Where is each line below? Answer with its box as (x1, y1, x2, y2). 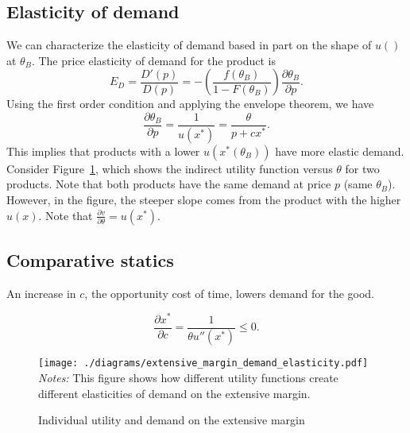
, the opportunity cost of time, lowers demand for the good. (84, 284, 375, 301)
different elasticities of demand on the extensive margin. (38, 385, 311, 401)
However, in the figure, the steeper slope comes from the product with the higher (6, 191, 401, 208)
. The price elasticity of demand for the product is (31, 52, 277, 68)
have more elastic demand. (275, 142, 404, 159)
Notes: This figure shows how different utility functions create (38, 369, 338, 386)
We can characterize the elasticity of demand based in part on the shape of (6, 37, 372, 53)
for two (345, 160, 380, 176)
